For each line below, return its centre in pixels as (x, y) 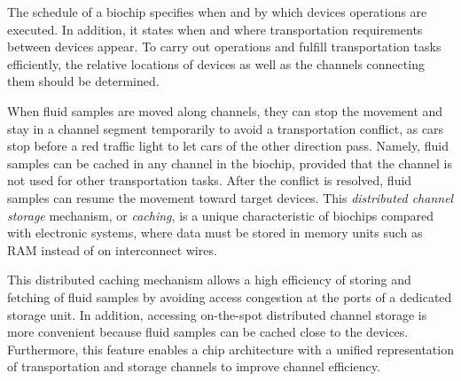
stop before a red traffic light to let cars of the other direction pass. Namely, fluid (228, 146)
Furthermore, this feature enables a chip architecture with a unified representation (230, 349)
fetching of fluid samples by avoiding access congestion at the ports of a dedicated (230, 296)
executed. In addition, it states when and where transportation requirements (215, 29)
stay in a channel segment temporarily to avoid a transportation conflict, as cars (226, 128)
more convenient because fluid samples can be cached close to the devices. (208, 332)
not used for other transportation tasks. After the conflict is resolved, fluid (210, 180)
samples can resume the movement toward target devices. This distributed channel (230, 197)
